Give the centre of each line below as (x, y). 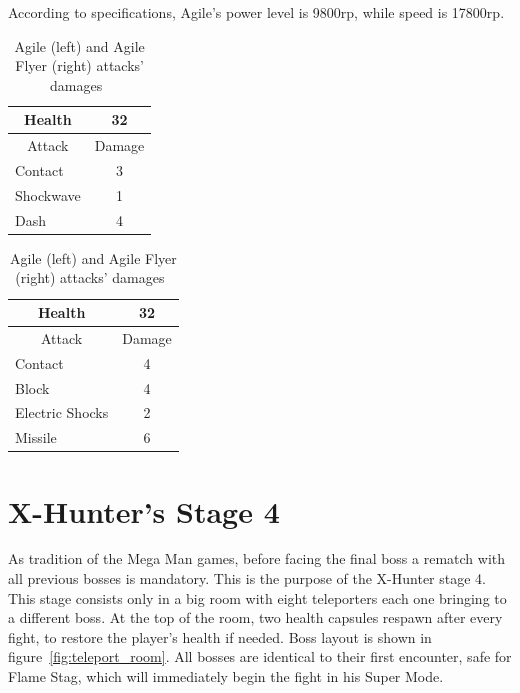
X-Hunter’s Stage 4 (144, 510)
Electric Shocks (62, 412)
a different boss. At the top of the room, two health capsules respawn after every (255, 617)
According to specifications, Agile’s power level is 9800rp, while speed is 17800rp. (256, 12)
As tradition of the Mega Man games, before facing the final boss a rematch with (257, 558)
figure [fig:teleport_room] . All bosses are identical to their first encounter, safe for (260, 656)
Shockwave (48, 194)
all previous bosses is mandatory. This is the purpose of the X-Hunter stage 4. (247, 578)
